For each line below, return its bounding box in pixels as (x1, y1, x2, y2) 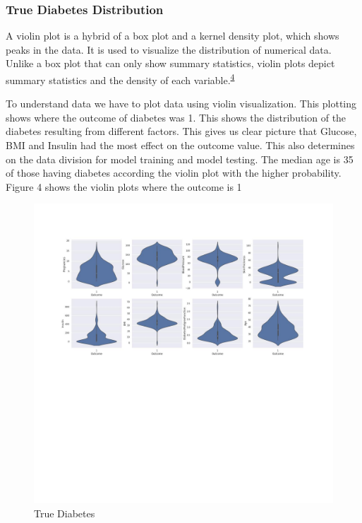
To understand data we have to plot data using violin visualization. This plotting (6, 96, 357, 111)
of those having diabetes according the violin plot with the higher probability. (6, 165, 342, 180)
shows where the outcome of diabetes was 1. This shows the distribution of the (6, 110, 346, 124)
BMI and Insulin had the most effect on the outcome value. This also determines (6, 138, 355, 153)
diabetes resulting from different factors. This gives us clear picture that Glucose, (6, 124, 357, 139)
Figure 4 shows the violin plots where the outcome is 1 (6, 179, 242, 194)
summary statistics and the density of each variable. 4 (6, 71, 235, 87)
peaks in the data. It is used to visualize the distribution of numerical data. (6, 42, 332, 57)
